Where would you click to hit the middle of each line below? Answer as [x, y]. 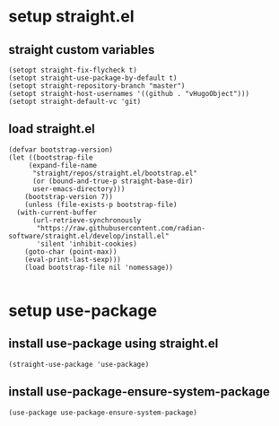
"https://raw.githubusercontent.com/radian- [121, 228]
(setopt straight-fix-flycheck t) [73, 70]
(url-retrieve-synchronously [87, 220]
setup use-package [83, 310]
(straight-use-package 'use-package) [79, 364]
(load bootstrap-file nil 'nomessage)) [99, 267]
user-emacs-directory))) [78, 189]
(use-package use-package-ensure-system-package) [103, 413]
